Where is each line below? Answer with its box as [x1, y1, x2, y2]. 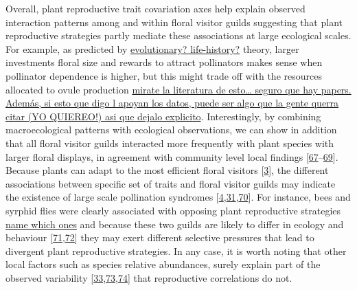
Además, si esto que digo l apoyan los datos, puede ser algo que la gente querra [5, 96, 339, 110]
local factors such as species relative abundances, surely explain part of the [5, 257, 321, 271]
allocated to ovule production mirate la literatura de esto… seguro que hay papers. [5, 82, 352, 96]
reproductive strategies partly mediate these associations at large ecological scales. [5, 28, 352, 43]
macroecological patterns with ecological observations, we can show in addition [5, 122, 337, 137]
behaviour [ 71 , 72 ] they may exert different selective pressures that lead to [5, 230, 314, 245]
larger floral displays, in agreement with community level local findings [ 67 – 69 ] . [5, 149, 338, 164]
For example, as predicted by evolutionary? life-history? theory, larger [5, 41, 299, 56]
